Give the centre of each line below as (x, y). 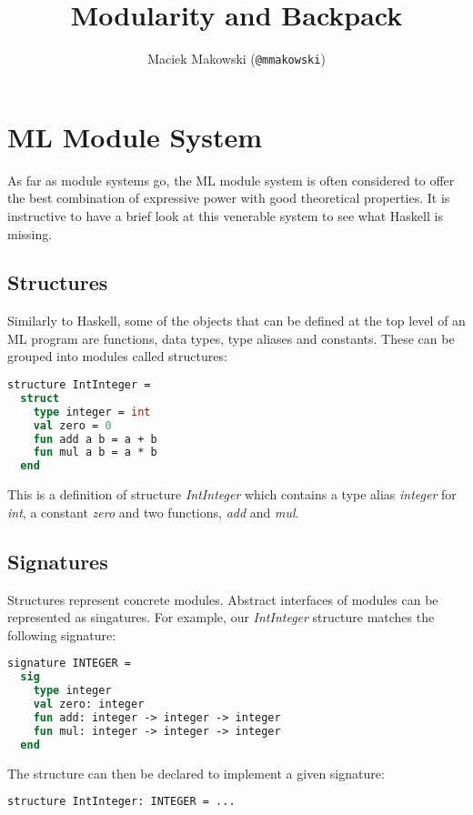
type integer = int (92, 412)
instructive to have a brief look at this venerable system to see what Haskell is (225, 215)
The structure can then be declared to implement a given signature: (196, 773)
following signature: (62, 634)
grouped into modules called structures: (117, 356)
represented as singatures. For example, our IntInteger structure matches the (221, 617)
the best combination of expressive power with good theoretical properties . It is (229, 198)
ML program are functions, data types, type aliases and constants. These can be (231, 338)
